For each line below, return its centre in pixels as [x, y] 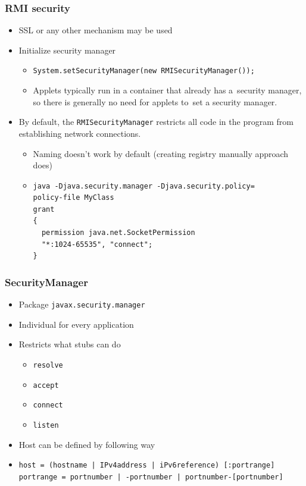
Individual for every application [76, 324]
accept [46, 385]
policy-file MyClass [74, 198]
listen [46, 425]
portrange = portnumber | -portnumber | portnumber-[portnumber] [151, 477]
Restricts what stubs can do [70, 344]
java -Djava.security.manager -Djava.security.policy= [144, 186]
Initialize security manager [67, 50]
